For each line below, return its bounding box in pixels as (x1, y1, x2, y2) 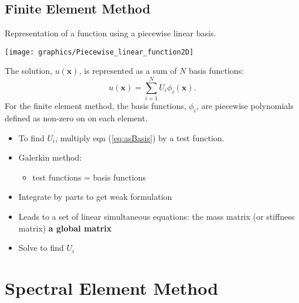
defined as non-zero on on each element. (5, 111, 148, 124)
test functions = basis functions (32, 171, 146, 183)
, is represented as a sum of (79, 64, 177, 77)
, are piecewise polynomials (196, 100, 294, 112)
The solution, (5, 64, 52, 77)
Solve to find (18, 241, 64, 254)
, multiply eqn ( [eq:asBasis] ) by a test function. (55, 131, 225, 144)
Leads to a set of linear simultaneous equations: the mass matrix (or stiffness (18, 210, 295, 222)
